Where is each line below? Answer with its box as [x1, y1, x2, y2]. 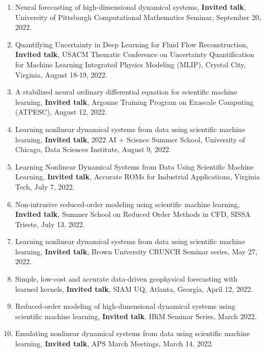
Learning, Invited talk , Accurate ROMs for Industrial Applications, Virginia [15, 171, 260, 182]
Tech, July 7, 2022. [15, 181, 75, 192]
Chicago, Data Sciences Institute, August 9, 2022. [15, 144, 171, 155]
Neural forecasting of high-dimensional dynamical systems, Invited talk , [15, 2, 246, 12]
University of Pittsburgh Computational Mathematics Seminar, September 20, [15, 11, 261, 22]
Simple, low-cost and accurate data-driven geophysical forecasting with [15, 273, 238, 284]
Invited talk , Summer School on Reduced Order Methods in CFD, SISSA [15, 209, 251, 219]
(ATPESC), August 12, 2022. [15, 106, 107, 117]
